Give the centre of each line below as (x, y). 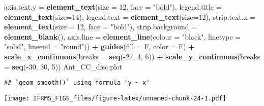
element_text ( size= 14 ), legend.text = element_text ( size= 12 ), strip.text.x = (130, 16)
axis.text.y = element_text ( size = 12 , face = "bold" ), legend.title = (113, 7)
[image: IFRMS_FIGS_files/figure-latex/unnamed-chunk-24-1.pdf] (115, 98)
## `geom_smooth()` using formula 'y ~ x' (77, 83)
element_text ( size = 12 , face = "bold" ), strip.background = (101, 27)
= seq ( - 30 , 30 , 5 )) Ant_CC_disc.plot (63, 66)
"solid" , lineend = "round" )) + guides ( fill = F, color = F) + (99, 46)
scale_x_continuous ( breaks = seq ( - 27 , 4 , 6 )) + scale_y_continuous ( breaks (132, 56)
